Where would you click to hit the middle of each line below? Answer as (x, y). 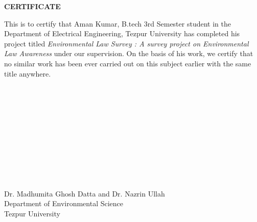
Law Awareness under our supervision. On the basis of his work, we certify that (129, 53)
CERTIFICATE (32, 6)
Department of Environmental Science (64, 203)
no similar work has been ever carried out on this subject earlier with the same (128, 63)
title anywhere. (28, 73)
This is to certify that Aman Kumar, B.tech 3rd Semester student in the (118, 23)
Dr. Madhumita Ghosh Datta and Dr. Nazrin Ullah (85, 193)
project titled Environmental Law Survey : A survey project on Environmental (126, 43)
